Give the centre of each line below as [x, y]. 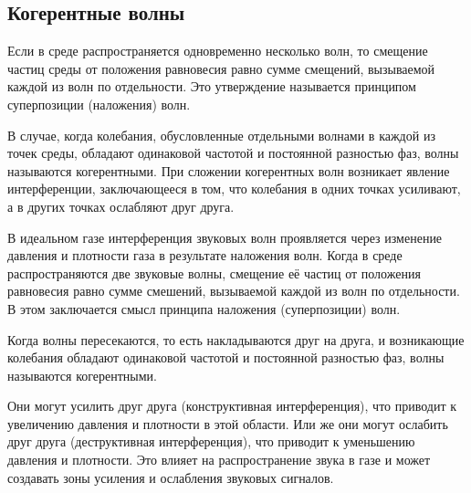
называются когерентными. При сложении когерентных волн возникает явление [229, 170]
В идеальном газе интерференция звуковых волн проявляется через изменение [225, 237]
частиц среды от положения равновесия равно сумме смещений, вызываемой [221, 68]
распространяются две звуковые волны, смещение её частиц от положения [214, 273]
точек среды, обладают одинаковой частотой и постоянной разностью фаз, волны [233, 153]
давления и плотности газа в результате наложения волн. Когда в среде [205, 255]
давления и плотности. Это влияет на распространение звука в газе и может [219, 460]
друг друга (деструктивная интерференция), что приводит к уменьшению [211, 441]
